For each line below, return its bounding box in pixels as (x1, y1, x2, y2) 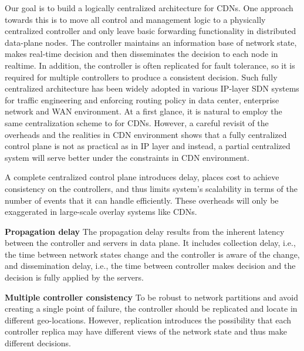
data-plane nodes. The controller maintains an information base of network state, (5, 36, 297, 48)
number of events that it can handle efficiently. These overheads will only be (5, 194, 279, 206)
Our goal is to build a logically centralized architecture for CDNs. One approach (5, 2, 293, 14)
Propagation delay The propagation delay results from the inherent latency (5, 225, 285, 237)
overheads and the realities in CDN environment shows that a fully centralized (5, 128, 287, 140)
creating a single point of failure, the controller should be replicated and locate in (5, 302, 298, 315)
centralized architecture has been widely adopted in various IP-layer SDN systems (5, 82, 299, 95)
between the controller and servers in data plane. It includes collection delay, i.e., (5, 237, 296, 249)
